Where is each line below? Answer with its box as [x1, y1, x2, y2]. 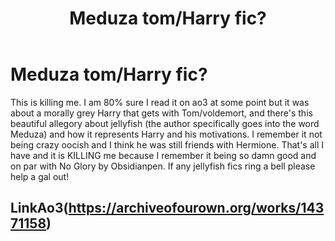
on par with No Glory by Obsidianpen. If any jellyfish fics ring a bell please [10, 160, 316, 172]
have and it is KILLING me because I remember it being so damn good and [10, 149, 317, 161]
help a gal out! [10, 170, 70, 182]
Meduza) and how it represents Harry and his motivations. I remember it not [10, 128, 323, 140]
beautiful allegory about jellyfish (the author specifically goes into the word [10, 117, 320, 129]
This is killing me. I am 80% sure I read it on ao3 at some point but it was [10, 96, 310, 108]
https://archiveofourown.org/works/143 [68, 200, 325, 217]
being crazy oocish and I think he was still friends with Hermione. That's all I [10, 138, 325, 151]
